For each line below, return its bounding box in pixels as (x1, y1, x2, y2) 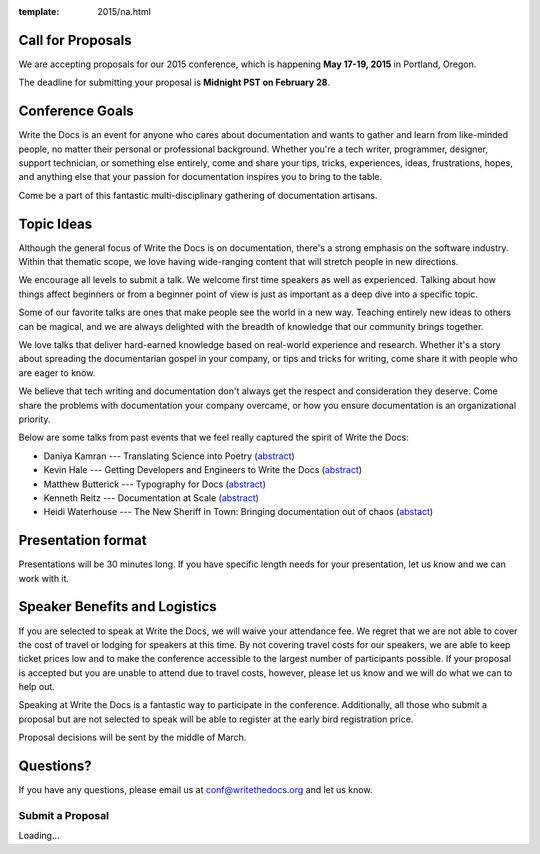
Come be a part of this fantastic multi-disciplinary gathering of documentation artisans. (18, 189, 378, 201)
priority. (18, 413, 51, 425)
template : (18, 6, 60, 17)
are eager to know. (18, 366, 96, 379)
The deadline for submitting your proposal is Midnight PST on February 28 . (18, 76, 330, 89)
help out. (18, 681, 55, 693)
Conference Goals (18, 103, 134, 120)
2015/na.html (97, 6, 152, 17)
